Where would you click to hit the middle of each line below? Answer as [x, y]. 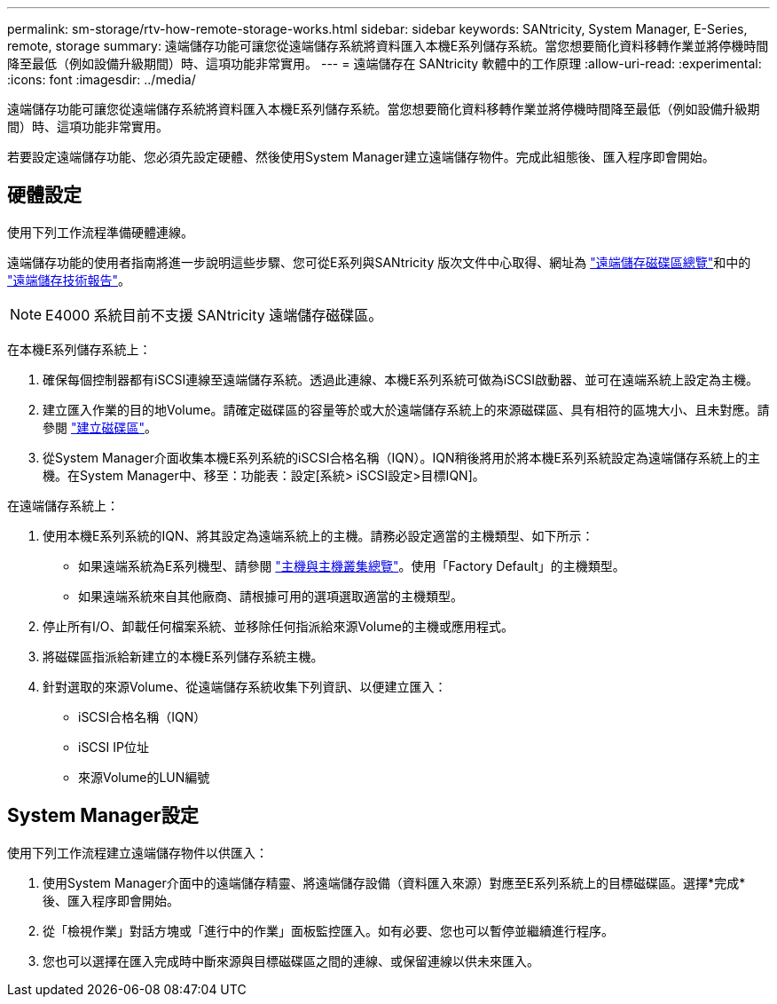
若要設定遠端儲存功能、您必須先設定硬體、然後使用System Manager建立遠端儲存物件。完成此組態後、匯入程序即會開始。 [361, 157]
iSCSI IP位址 [114, 747]
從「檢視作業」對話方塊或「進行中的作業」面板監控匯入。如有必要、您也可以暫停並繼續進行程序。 [328, 930]
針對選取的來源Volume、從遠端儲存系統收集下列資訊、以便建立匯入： [245, 686]
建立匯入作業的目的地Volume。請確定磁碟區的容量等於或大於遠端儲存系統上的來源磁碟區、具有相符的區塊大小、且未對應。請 [406, 409]
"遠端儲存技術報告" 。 [69, 280]
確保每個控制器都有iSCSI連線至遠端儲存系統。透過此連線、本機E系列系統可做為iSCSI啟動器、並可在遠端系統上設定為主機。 [401, 379]
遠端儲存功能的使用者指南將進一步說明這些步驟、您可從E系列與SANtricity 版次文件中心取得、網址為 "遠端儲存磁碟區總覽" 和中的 [379, 262]
